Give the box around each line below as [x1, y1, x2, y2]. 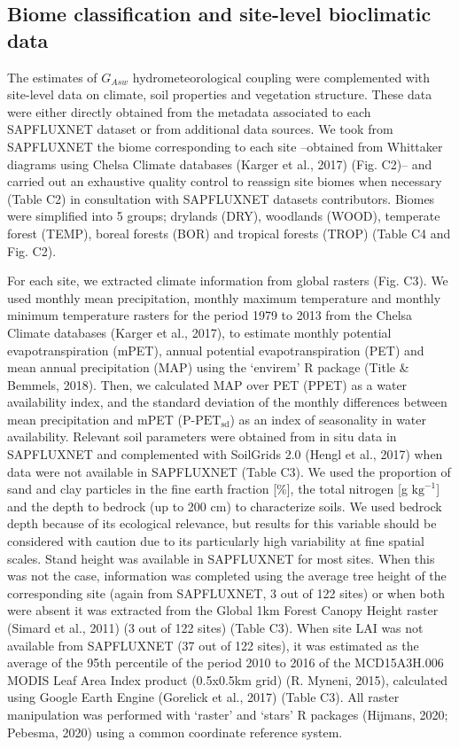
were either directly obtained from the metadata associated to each [7, 102, 371, 121]
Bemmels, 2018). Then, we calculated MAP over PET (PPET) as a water [7, 375, 408, 393]
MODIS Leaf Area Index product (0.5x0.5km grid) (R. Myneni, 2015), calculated [7, 670, 447, 689]
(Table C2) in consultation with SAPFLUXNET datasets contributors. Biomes [7, 189, 435, 207]
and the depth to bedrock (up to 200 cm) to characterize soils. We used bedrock [7, 496, 442, 515]
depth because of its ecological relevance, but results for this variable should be [7, 514, 437, 533]
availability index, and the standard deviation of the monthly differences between [7, 393, 447, 411]
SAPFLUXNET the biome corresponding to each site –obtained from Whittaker [7, 136, 443, 155]
